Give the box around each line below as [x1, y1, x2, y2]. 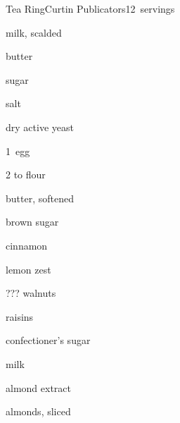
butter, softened [6, 190, 74, 205]
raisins [6, 309, 34, 324]
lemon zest [6, 262, 51, 276]
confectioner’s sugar [6, 333, 91, 348]
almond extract [6, 380, 71, 395]
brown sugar [6, 214, 59, 229]
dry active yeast [6, 119, 74, 134]
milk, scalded [6, 25, 62, 39]
